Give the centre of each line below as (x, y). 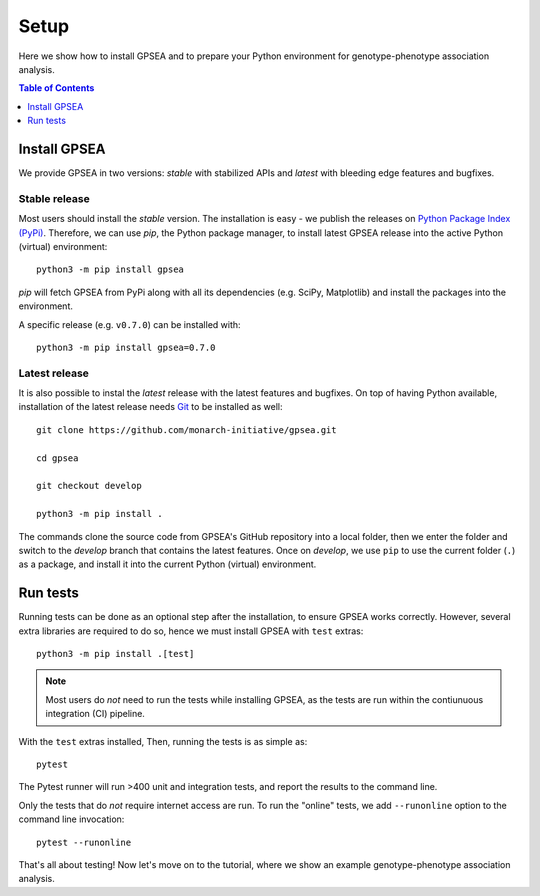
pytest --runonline (84, 842)
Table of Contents (56, 88)
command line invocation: (71, 819)
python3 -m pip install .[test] (115, 654)
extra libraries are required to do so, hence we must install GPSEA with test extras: (191, 631)
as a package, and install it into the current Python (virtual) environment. (167, 564)
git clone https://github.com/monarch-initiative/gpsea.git (186, 429)
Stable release (54, 198)
